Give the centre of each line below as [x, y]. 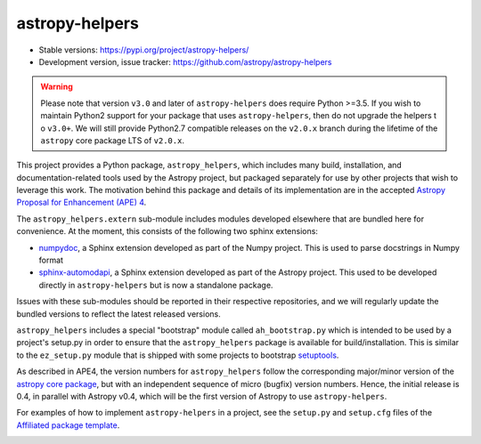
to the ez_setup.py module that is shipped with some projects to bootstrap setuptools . [178, 355]
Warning [57, 87]
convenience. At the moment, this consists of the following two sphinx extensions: [167, 231]
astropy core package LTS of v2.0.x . [112, 140]
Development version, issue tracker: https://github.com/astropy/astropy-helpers [185, 61]
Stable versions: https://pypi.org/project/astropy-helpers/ [144, 50]
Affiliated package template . [68, 425]
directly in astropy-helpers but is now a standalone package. [156, 285]
